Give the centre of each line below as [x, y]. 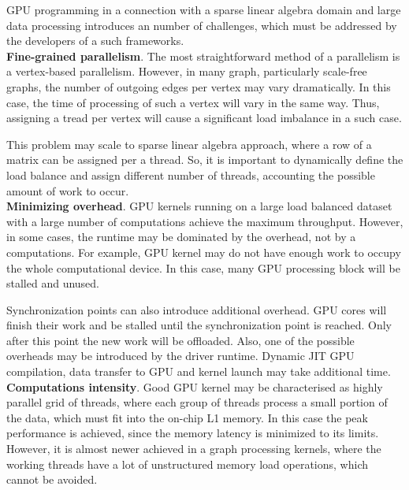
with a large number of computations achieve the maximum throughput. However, [205, 221]
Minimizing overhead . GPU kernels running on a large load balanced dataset [199, 206]
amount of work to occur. [68, 190]
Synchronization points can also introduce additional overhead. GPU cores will [197, 309]
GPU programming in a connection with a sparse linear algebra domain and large [204, 9]
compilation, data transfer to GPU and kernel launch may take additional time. [199, 371]
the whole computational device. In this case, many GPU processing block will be [203, 267]
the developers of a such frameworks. [95, 41]
